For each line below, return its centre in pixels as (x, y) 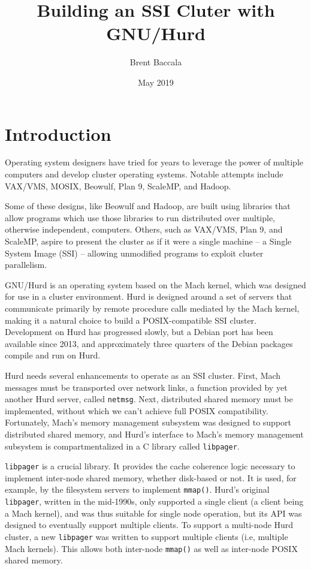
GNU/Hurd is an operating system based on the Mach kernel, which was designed (155, 284)
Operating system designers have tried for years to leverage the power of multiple (154, 162)
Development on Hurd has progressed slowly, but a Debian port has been (139, 332)
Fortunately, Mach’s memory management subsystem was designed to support (148, 422)
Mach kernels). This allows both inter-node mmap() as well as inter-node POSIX (151, 548)
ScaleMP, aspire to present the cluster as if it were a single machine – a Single (148, 241)
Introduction (58, 133)
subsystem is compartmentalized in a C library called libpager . (122, 446)
